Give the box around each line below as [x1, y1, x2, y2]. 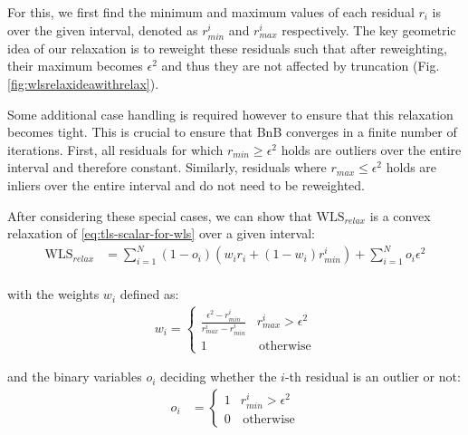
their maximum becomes [7, 56, 143, 75]
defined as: [119, 285, 179, 304]
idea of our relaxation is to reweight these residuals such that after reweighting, [7, 38, 447, 57]
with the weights [7, 285, 100, 304]
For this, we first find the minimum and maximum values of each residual [7, 3, 415, 21]
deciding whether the [160, 367, 277, 386]
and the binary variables [7, 367, 142, 386]
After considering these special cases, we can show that [7, 206, 312, 225]
